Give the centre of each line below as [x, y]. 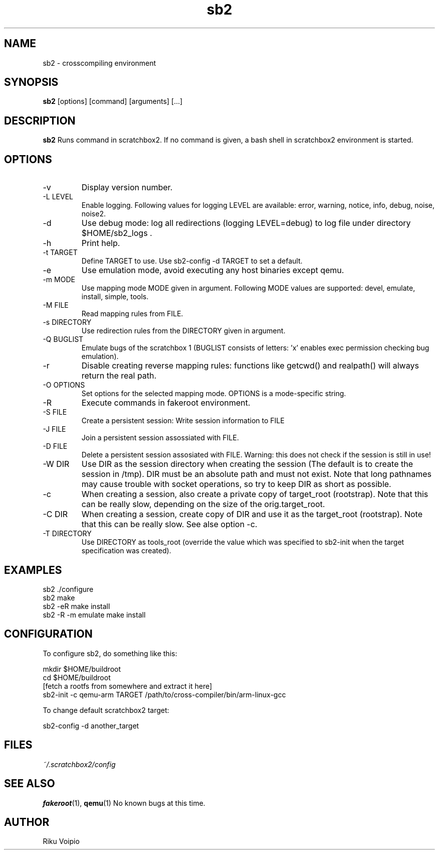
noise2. [93, 214]
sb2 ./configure [68, 589]
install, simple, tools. [115, 297]
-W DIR [56, 464]
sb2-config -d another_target [91, 725]
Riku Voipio [61, 841]
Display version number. [127, 188]
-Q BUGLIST [63, 339]
